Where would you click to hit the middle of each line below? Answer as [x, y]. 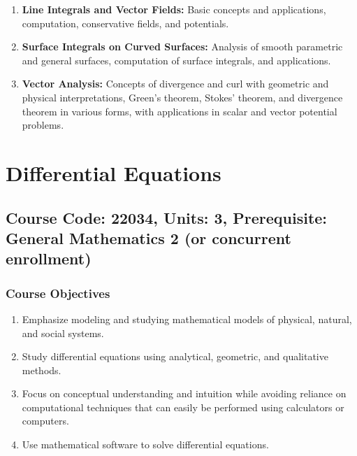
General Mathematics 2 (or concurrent [148, 237]
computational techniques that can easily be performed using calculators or [183, 407]
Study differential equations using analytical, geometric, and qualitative [175, 356]
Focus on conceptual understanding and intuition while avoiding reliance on [184, 393]
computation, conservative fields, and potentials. [125, 23]
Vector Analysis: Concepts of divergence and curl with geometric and [175, 84]
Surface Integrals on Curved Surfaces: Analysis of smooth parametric [182, 47]
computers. [45, 421]
